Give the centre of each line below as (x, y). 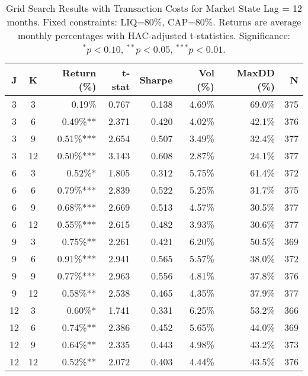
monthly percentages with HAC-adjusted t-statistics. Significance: (154, 35)
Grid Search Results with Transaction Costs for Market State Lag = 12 (154, 8)
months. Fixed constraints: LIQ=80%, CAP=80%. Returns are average (154, 22)
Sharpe (156, 79)
